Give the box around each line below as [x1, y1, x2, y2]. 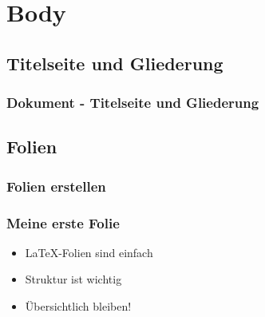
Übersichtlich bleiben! [25, 298, 132, 315]
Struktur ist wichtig [25, 271, 122, 287]
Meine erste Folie [6, 212, 120, 232]
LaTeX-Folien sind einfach [25, 244, 153, 260]
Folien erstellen [6, 176, 106, 196]
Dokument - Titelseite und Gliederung [6, 93, 259, 113]
